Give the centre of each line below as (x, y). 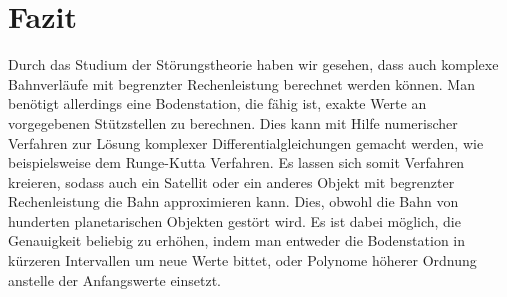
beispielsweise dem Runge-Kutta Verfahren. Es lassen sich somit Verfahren (236, 162)
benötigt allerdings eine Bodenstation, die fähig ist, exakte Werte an (217, 103)
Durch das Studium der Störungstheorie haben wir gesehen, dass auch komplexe (253, 64)
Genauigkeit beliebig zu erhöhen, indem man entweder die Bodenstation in (237, 240)
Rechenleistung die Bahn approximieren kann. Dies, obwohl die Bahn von (233, 201)
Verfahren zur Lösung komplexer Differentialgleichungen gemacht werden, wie (246, 142)
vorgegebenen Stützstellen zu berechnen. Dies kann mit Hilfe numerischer (233, 122)
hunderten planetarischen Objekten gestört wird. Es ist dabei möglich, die (234, 220)
